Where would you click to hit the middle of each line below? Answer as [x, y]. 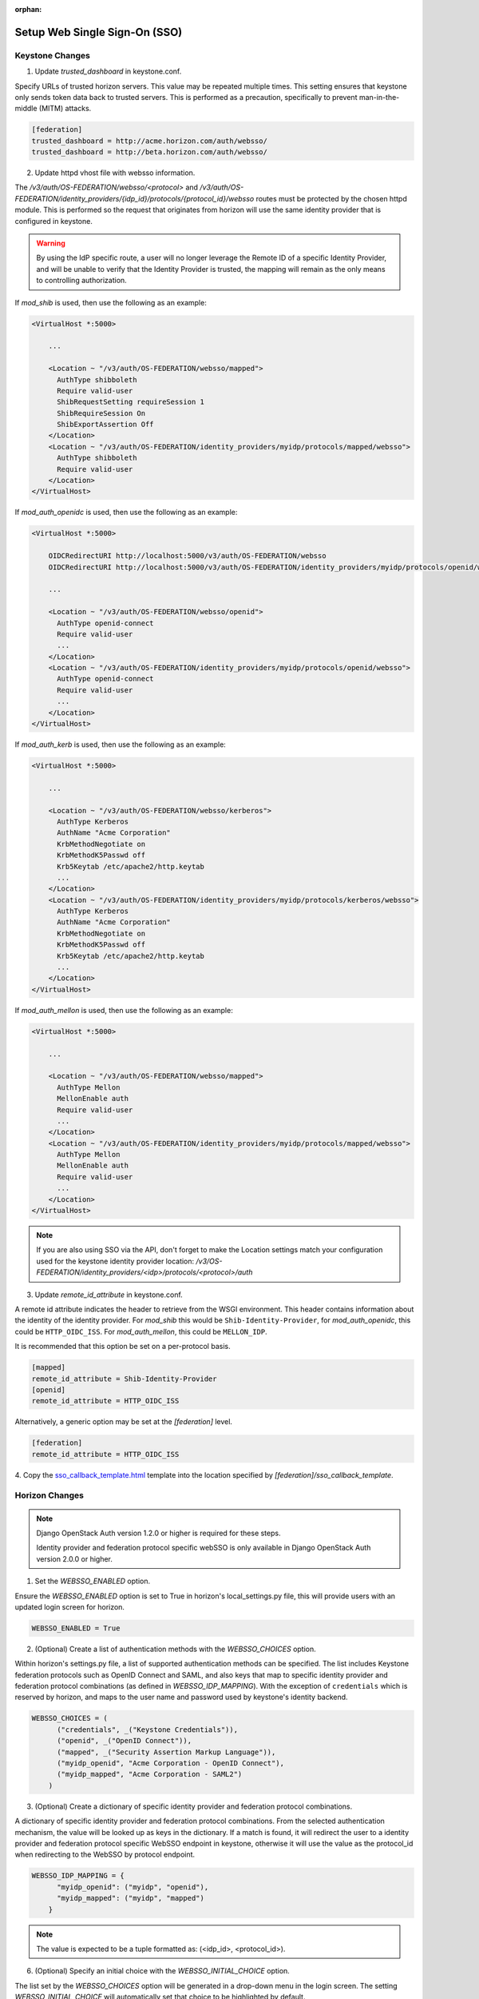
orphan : [28, 9]
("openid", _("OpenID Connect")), [124, 1741]
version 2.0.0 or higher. [75, 1558]
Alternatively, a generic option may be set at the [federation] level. [124, 1422]
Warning [51, 243]
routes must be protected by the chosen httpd [331, 198]
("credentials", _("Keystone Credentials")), [148, 1730]
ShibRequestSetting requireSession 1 [131, 402]
